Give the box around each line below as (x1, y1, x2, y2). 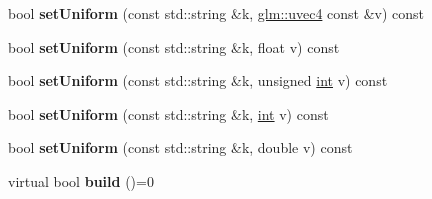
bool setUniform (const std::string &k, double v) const (8, 137, 353, 158)
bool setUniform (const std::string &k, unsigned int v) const (8, 70, 388, 91)
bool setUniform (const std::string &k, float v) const (8, 36, 340, 57)
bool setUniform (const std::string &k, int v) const (8, 103, 329, 124)
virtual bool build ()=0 (8, 170, 154, 191)
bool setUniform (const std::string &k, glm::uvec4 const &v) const (8, 3, 425, 23)
